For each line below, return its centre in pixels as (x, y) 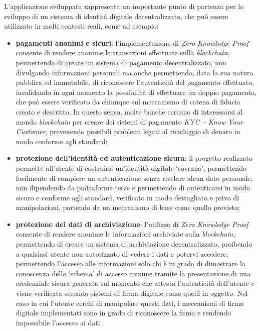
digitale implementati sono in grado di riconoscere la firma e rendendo (123, 313)
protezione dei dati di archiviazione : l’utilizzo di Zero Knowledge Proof (132, 224)
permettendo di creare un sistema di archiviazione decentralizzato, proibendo (134, 244)
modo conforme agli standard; (62, 141)
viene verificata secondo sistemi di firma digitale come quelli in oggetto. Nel (132, 293)
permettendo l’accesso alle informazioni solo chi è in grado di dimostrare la (131, 263)
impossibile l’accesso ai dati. (59, 322)
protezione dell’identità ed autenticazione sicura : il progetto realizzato (134, 158)
